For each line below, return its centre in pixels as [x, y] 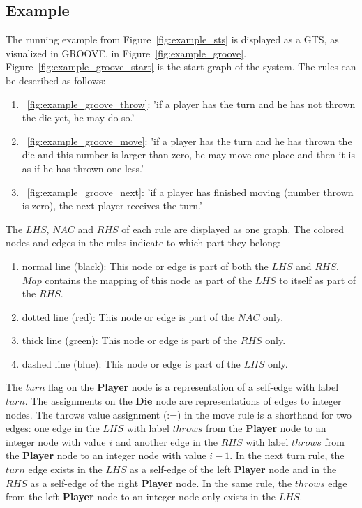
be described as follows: [56, 80]
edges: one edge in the [53, 428]
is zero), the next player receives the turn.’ [112, 206]
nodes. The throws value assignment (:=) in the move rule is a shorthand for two [179, 414]
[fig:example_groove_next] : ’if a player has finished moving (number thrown [190, 192]
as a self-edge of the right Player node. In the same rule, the [161, 483]
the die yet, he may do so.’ [78, 118]
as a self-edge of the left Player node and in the [233, 469]
